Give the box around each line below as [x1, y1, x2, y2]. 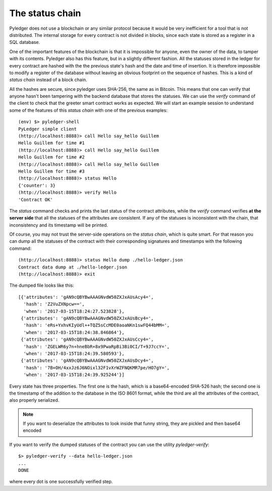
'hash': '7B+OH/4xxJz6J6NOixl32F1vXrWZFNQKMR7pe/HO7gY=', [23, 365, 170, 370]
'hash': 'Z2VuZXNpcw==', [23, 301, 85, 307]
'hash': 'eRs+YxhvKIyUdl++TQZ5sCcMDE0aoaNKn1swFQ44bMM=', [23, 322, 170, 328]
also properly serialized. [9, 397, 59, 403]
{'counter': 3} [18, 182, 56, 188]
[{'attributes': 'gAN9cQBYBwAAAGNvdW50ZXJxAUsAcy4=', [18, 294, 154, 300]
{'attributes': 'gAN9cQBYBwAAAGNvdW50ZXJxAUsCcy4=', [21, 337, 154, 343]
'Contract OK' [18, 197, 53, 202]
